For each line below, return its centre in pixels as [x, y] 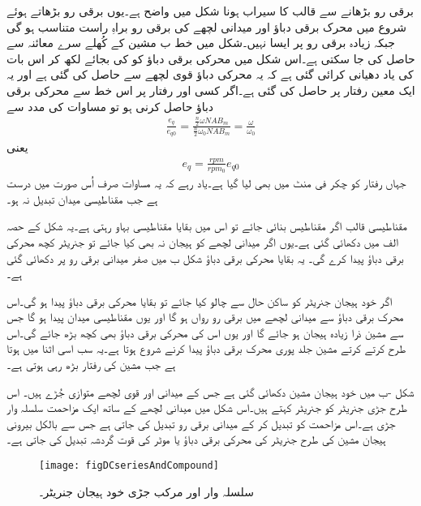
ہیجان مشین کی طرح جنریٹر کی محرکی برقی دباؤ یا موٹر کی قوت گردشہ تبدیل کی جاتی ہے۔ [196, 439]
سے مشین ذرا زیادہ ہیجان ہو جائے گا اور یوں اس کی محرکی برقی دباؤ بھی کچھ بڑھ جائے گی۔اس [205, 332]
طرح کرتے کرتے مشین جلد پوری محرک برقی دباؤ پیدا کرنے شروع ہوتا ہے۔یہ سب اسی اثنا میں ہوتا [206, 348]
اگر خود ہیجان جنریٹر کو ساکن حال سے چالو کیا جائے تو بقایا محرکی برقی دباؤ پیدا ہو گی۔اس [200, 300]
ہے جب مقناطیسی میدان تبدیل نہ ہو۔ [82, 198]
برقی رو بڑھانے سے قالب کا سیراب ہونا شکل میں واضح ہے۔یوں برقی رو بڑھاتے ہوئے [210, 11]
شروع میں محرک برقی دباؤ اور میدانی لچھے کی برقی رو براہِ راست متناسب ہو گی [207, 26]
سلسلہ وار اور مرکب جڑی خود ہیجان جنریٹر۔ [146, 491]
